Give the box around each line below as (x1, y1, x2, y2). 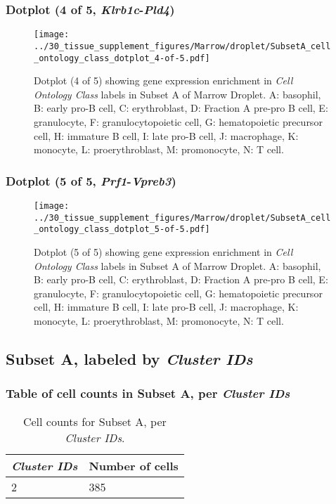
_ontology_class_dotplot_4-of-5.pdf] (34, 53, 210, 63)
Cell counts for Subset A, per (22, 413, 167, 429)
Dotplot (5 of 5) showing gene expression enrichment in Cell (34, 244, 293, 259)
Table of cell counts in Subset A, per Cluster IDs (6, 385, 290, 402)
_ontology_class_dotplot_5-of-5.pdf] (34, 224, 210, 235)
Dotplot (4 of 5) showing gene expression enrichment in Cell (34, 73, 293, 88)
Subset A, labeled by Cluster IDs (6, 347, 253, 369)
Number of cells (89, 457, 179, 474)
